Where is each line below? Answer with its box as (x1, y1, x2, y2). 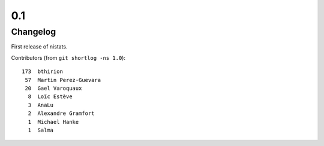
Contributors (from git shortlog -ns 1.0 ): (11, 54, 126, 61)
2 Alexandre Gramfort (28, 110, 95, 117)
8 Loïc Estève (28, 93, 73, 100)
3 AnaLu (28, 102, 54, 108)
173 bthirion (22, 68, 63, 75)
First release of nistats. (11, 43, 68, 50)
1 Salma (28, 126, 54, 133)
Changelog (11, 26, 56, 37)
